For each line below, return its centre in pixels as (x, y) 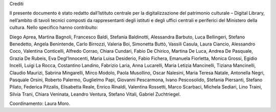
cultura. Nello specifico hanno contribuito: (54, 28)
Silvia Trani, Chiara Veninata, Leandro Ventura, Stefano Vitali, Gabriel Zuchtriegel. (95, 94)
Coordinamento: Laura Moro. (40, 104)
